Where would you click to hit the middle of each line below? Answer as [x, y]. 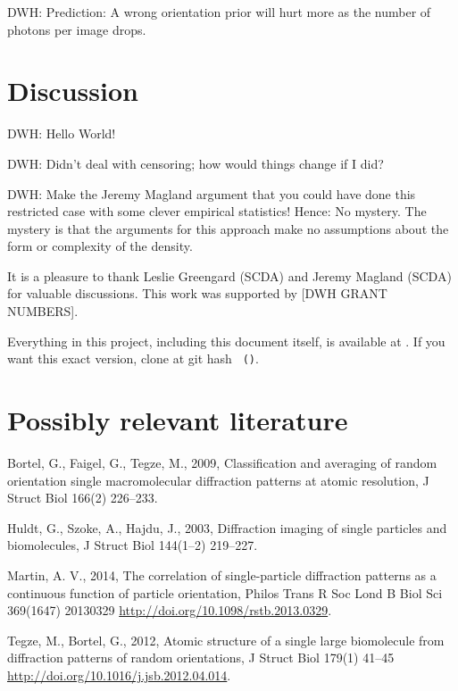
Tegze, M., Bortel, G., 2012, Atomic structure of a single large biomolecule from [226, 640]
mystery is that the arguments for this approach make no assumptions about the [228, 228]
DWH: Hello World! [62, 133]
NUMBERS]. [43, 311]
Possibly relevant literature [178, 420]
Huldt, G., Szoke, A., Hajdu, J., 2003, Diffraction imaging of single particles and [227, 527]
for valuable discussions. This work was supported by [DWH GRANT [197, 293]
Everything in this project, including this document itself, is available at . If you [226, 341]
